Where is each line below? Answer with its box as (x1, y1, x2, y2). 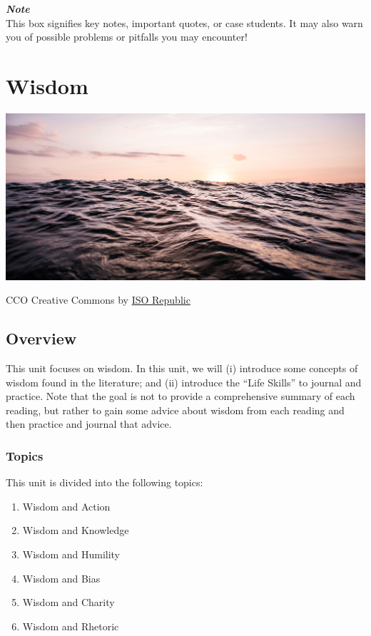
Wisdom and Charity (22, 595, 115, 610)
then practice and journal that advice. (6, 416, 172, 431)
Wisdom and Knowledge (22, 523, 129, 538)
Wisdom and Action (22, 498, 111, 513)
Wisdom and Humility (22, 547, 121, 562)
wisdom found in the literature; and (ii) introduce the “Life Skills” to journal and (6, 374, 362, 389)
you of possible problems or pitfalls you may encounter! (6, 29, 248, 44)
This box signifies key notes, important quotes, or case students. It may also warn (6, 15, 363, 30)
